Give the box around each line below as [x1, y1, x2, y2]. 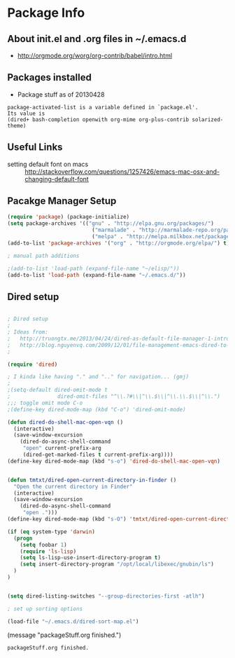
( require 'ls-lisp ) [20, 548, 77, 555]
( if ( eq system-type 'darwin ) [7, 528, 96, 535]
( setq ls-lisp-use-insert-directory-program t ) [20, 554, 161, 561]
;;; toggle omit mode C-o [7, 399, 83, 406]
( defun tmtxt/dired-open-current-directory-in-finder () [7, 477, 177, 484]
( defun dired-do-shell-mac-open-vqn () [7, 418, 124, 425]
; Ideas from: [7, 329, 49, 336]
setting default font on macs [7, 160, 89, 168]
